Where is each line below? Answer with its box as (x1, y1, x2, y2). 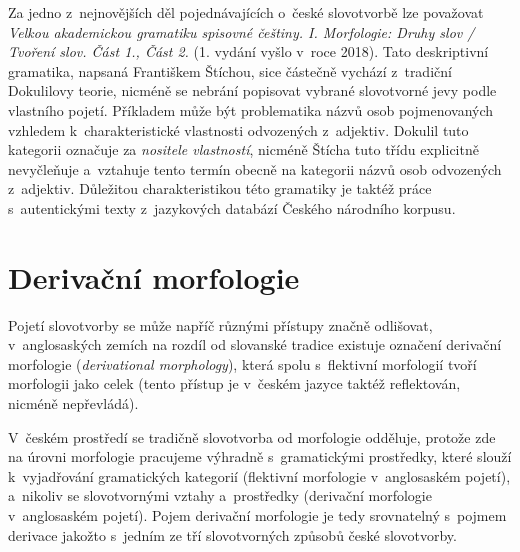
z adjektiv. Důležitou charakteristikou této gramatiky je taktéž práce (8, 178, 432, 199)
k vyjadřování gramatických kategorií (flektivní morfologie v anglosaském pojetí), (8, 465, 511, 486)
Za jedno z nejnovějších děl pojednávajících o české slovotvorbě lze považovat (8, 2, 484, 22)
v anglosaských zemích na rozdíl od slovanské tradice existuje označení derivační (8, 334, 502, 355)
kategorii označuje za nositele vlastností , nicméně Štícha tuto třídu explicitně (8, 139, 479, 160)
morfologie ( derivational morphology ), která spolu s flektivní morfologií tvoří (8, 353, 477, 374)
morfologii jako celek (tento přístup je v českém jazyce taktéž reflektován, (8, 373, 461, 394)
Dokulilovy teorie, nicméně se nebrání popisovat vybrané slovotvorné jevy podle (8, 80, 497, 101)
